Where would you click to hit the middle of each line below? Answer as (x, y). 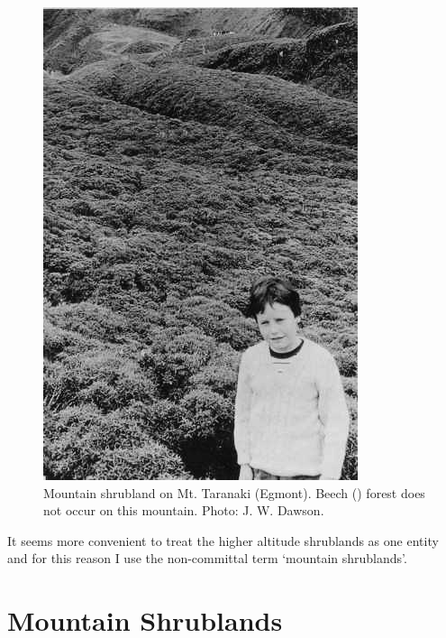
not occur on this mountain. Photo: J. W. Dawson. (184, 510)
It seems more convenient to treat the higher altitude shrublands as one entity (223, 540)
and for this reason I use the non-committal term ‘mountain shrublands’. (207, 558)
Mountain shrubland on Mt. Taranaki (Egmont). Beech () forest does (234, 492)
